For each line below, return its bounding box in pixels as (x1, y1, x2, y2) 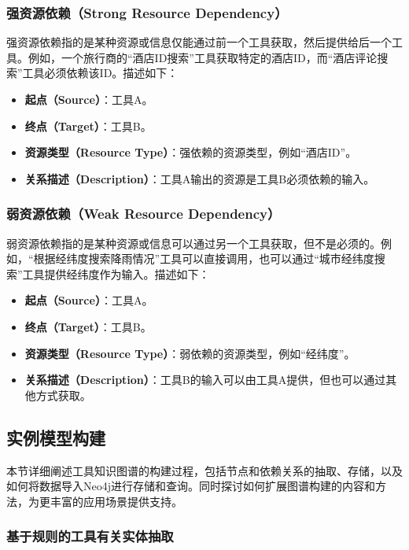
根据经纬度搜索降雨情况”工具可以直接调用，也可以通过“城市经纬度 (33, 250, 374, 267)
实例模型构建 (6, 425, 105, 449)
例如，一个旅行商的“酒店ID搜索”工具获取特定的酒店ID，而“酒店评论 (28, 49, 378, 65)
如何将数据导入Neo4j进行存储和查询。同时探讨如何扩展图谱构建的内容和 (6, 478, 375, 494)
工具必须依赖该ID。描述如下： (22, 65, 179, 81)
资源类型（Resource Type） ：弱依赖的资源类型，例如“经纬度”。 (24, 345, 356, 361)
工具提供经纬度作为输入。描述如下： (22, 265, 210, 282)
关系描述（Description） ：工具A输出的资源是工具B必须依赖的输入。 (24, 170, 375, 186)
